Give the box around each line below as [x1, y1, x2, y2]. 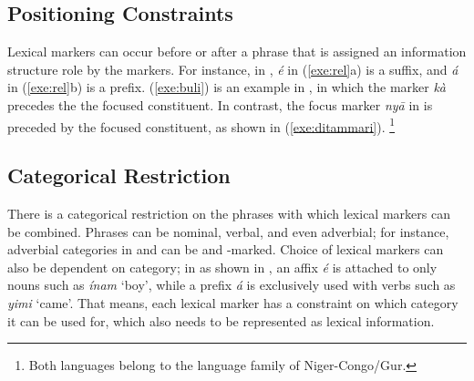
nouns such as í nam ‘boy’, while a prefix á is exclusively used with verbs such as [7, 275, 456, 294]
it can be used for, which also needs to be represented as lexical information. [7, 311, 435, 330]
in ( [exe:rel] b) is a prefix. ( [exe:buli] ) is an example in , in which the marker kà [7, 77, 447, 97]
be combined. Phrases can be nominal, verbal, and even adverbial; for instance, [7, 221, 449, 241]
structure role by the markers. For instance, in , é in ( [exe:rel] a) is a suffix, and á [7, 59, 459, 78]
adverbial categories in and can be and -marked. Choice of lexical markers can [7, 240, 444, 259]
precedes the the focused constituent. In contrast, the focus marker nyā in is [7, 95, 433, 114]
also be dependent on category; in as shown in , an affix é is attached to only [7, 257, 438, 276]
